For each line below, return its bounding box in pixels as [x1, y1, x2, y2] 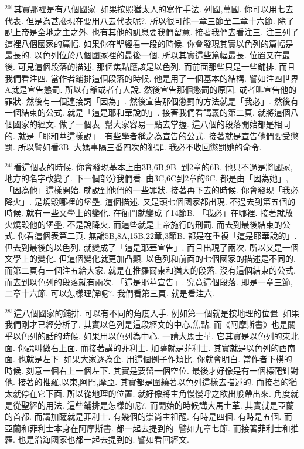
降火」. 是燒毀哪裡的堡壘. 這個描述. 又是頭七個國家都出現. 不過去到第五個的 [5, 195, 296, 207]
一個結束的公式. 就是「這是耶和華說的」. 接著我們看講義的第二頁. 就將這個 [5, 106, 291, 119]
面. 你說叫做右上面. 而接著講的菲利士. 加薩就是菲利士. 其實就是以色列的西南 [5, 341, 296, 353]
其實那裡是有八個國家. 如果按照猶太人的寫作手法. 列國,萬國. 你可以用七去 [13, 3, 294, 15]
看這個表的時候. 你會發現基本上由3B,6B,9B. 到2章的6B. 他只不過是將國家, [13, 160, 293, 173]
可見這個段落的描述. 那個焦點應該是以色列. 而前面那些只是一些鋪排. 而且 [18, 60, 296, 72]
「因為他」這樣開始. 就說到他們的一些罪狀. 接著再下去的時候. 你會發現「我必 [5, 183, 299, 195]
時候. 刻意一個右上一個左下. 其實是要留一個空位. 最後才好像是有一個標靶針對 [5, 364, 299, 376]
